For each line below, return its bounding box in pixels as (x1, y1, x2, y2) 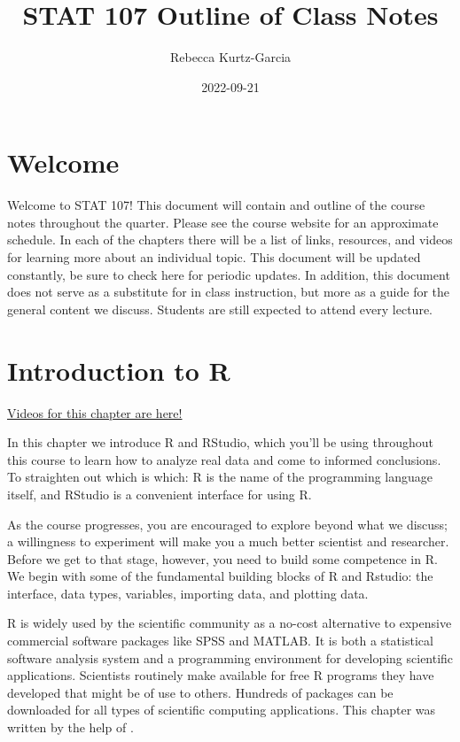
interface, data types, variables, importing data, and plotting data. (7, 584, 369, 602)
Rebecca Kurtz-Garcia (169, 48, 292, 66)
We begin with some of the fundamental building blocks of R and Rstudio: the (7, 567, 433, 585)
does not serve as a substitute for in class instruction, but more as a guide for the (7, 282, 450, 301)
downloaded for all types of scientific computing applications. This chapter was (7, 700, 436, 719)
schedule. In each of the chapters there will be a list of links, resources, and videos (7, 230, 453, 249)
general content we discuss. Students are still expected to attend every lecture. (7, 299, 433, 318)
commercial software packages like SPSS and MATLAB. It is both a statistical (7, 631, 433, 650)
